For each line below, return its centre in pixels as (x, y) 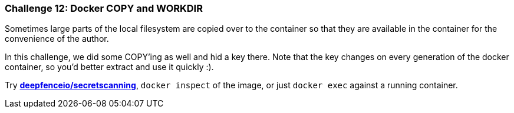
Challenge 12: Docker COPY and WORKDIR (104, 8)
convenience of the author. (57, 39)
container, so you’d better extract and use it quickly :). (109, 67)
